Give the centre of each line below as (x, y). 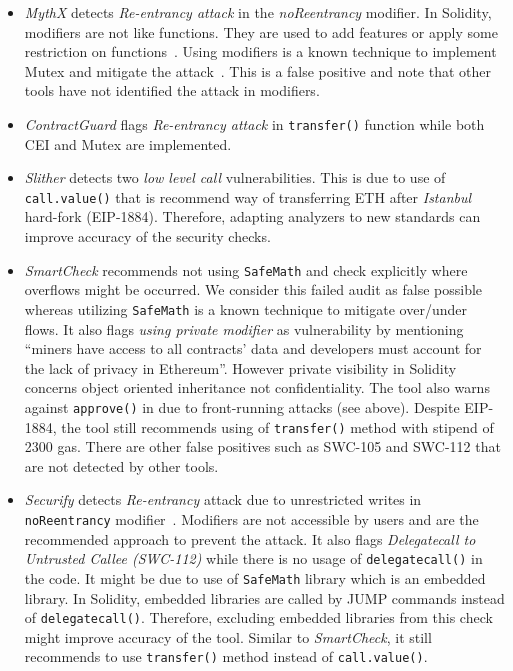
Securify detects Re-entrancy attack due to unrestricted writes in (223, 499)
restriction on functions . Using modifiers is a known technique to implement (260, 51)
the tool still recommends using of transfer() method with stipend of (277, 426)
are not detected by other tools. (121, 465)
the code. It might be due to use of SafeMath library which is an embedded (255, 577)
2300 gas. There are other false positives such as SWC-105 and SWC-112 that (262, 446)
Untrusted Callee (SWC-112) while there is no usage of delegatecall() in (253, 558)
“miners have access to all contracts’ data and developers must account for (253, 348)
